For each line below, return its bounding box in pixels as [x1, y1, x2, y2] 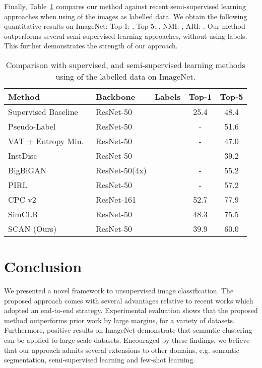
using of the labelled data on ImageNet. [55, 70, 195, 82]
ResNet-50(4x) [96, 164, 147, 176]
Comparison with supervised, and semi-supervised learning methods [6, 58, 245, 71]
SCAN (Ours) [8, 222, 57, 234]
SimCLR [8, 208, 39, 220]
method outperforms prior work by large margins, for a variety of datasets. [4, 315, 235, 325]
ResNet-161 [96, 193, 136, 205]
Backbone [96, 90, 136, 102]
